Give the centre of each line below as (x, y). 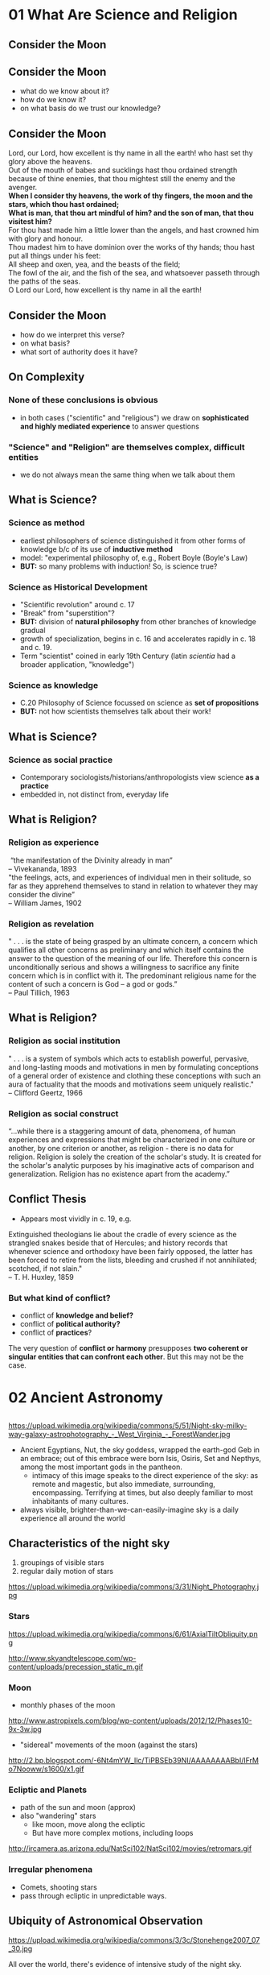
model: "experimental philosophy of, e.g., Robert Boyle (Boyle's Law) (134, 557)
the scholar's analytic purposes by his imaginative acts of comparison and (131, 1165)
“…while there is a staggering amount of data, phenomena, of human (122, 1131)
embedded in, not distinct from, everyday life (94, 794)
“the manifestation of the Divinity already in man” (91, 860)
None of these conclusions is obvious (83, 400)
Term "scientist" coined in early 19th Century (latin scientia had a (127, 656)
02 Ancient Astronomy (86, 1398)
